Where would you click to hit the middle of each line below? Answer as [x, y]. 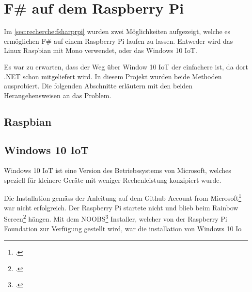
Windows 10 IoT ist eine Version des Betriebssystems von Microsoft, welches [118, 170]
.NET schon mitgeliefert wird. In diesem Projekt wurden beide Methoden [113, 76]
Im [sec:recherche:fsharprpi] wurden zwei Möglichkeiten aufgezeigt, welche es [117, 31]
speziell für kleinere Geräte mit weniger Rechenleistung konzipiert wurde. [113, 180]
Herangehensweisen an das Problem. [58, 95]
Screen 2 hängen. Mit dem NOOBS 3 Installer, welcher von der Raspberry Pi [116, 218]
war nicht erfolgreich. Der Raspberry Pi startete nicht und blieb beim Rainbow [121, 207]
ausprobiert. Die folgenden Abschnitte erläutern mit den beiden [98, 86]
